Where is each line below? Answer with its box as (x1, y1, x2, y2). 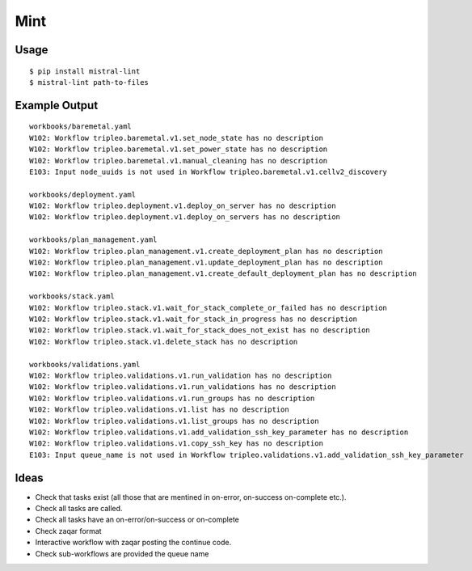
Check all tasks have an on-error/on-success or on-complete (35, 514, 240, 525)
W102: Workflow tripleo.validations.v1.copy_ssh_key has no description (29, 439, 323, 448)
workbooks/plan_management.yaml (29, 235, 158, 244)
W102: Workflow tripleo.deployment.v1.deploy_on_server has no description (29, 201, 336, 210)
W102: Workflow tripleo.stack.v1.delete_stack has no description (29, 336, 298, 346)
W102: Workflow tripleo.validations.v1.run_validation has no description (29, 370, 332, 380)
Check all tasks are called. (35, 503, 123, 513)
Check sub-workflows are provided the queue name (35, 548, 209, 558)
